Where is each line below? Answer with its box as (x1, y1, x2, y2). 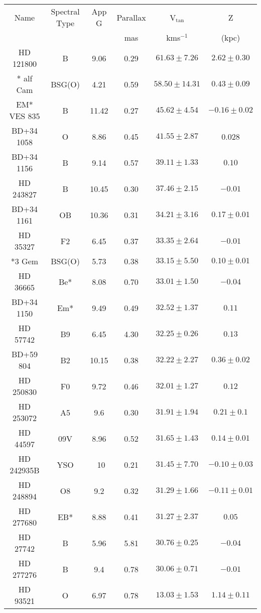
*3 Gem (11, 255, 39, 267)
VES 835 (9, 110, 40, 122)
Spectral (51, 6, 80, 17)
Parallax (116, 11, 146, 23)
